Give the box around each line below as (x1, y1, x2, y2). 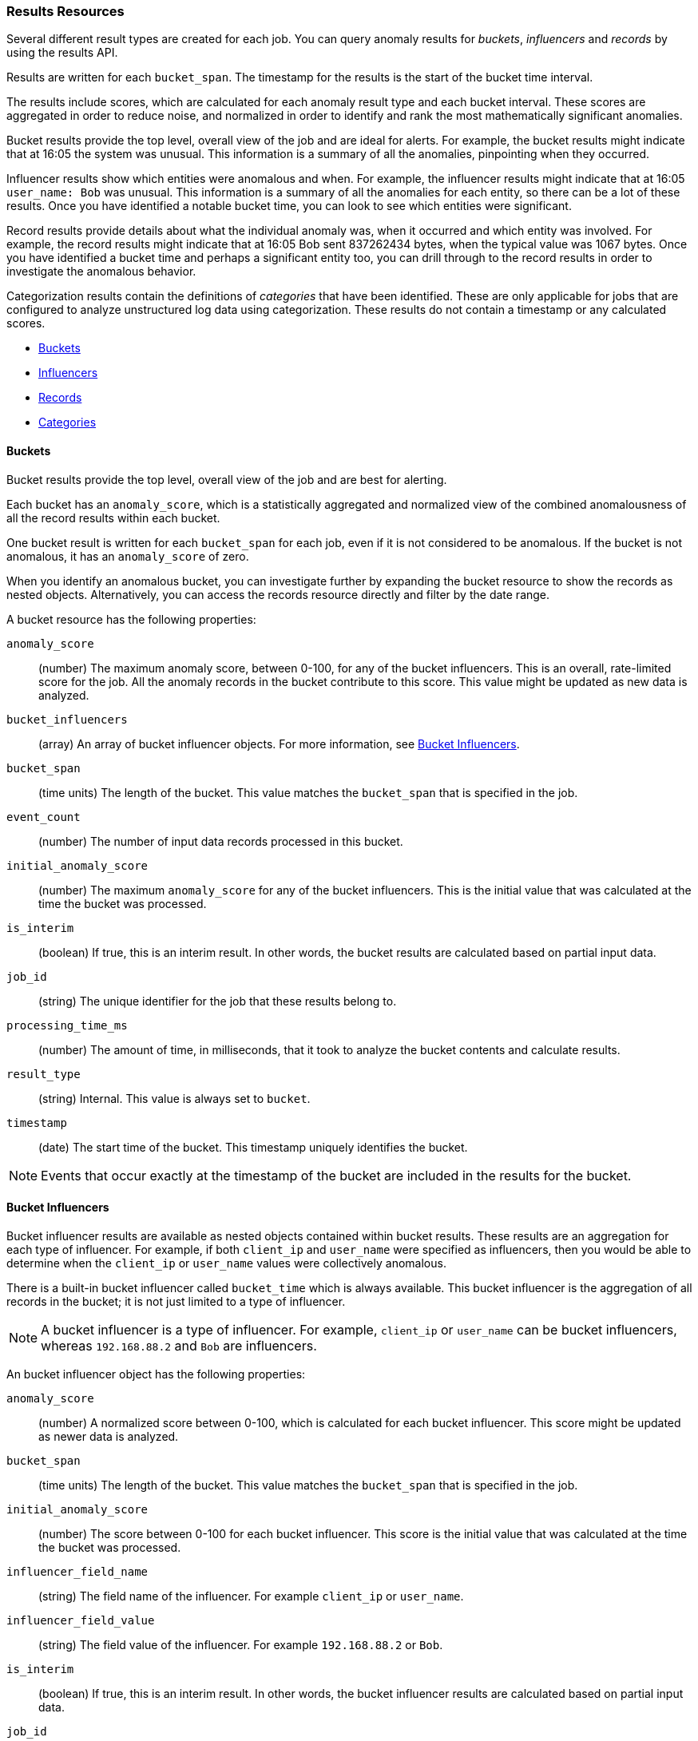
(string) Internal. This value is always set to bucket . (38, 1091, 311, 1105)
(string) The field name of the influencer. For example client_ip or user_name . (38, 1588, 464, 1603)
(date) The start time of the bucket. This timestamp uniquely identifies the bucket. (38, 1140, 468, 1154)
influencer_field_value (6, 1613, 155, 1627)
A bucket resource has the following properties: (6, 612, 256, 626)
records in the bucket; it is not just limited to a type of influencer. (6, 1294, 346, 1308)
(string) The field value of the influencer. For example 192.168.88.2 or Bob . (38, 1637, 443, 1652)
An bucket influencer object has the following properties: (6, 1366, 306, 1381)
